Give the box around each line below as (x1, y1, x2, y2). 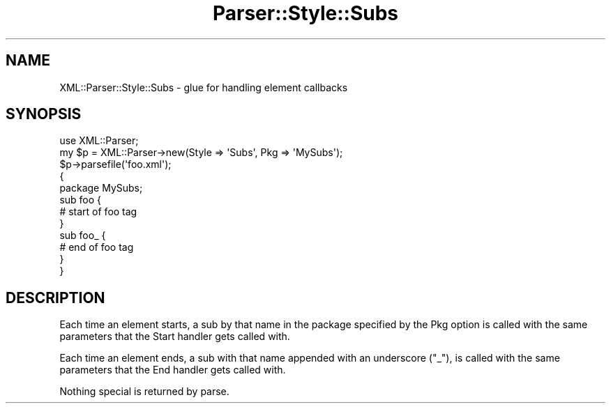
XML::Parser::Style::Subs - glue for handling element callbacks (59, 81, 348, 93)
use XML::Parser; (59, 134, 139, 147)
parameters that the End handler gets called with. (59, 364, 286, 376)
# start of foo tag (59, 206, 137, 218)
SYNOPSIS (6, 105, 82, 123)
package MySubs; (59, 182, 143, 194)
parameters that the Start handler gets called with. (59, 330, 290, 343)
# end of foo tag (59, 241, 134, 254)
